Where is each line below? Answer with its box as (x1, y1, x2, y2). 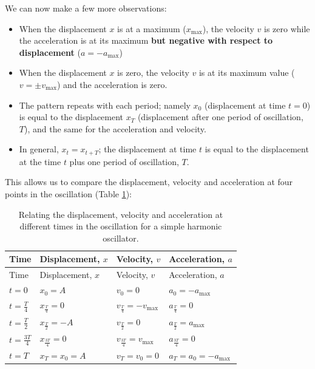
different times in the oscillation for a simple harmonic (19, 220, 222, 232)
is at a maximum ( (117, 22, 186, 35)
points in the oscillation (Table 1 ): (5, 187, 132, 200)
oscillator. (103, 231, 139, 244)
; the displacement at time (98, 143, 197, 155)
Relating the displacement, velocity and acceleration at (18, 208, 223, 220)
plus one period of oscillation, (69, 155, 179, 168)
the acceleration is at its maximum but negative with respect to (19, 34, 273, 47)
